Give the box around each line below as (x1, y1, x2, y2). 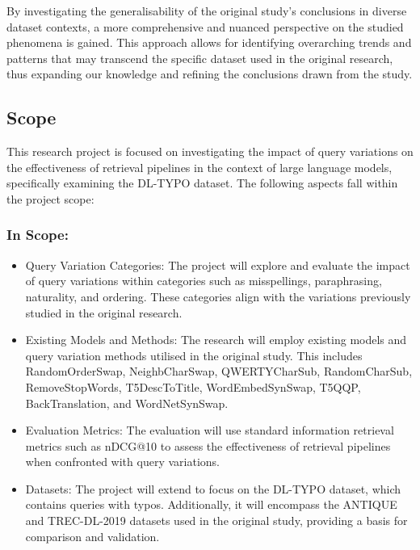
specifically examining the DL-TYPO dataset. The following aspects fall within (6, 174, 398, 191)
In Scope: (6, 225, 69, 245)
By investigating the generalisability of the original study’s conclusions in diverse (6, 2, 407, 19)
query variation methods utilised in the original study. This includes (25, 346, 363, 363)
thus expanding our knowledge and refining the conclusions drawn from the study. (6, 65, 413, 82)
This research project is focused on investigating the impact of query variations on (6, 143, 414, 160)
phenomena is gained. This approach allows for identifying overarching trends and (6, 34, 412, 51)
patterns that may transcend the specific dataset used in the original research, (6, 49, 393, 66)
